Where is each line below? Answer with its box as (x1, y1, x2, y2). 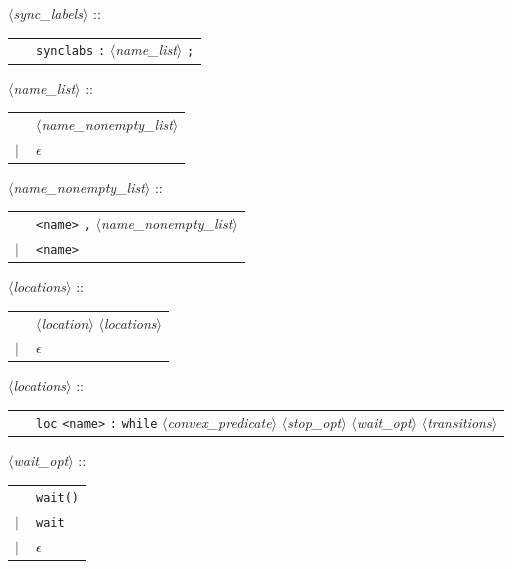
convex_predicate (167, 411, 272, 432)
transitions (427, 411, 492, 432)
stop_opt (287, 411, 342, 432)
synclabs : (36, 44, 106, 59)
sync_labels (13, 3, 83, 23)
